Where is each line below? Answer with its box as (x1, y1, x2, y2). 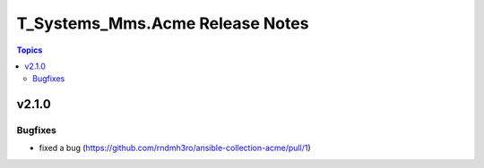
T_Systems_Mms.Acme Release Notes (16, 13, 309, 33)
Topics (16, 45, 43, 55)
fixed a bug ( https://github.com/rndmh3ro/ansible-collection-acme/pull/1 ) (39, 143, 311, 154)
